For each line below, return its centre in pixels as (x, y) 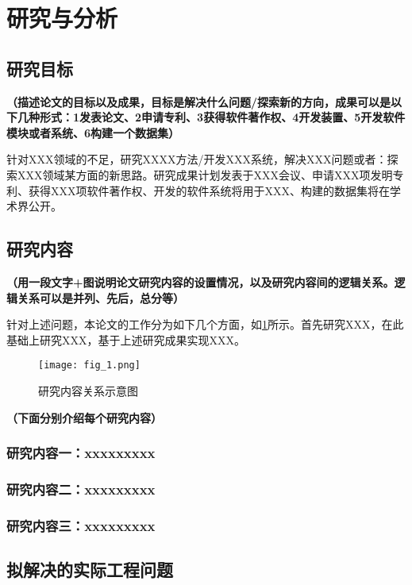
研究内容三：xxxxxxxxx (81, 525)
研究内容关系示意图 (88, 390)
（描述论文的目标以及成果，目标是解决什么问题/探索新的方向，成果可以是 (199, 101)
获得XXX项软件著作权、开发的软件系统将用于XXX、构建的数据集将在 (209, 190)
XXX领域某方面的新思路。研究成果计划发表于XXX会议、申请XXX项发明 (205, 174)
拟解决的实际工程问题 (90, 570)
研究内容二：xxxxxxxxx (81, 489)
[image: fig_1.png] (89, 366)
